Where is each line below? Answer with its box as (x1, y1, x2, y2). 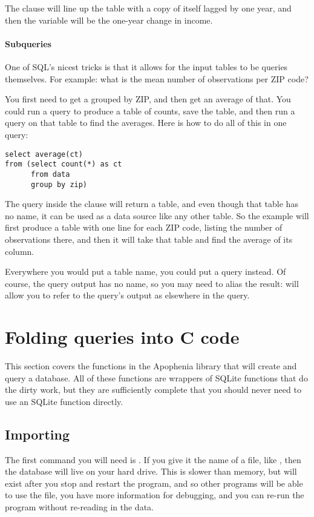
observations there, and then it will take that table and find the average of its (5, 232, 293, 245)
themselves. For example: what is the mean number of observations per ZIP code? (5, 72, 309, 85)
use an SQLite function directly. (5, 395, 123, 407)
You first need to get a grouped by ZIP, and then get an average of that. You (5, 93, 291, 105)
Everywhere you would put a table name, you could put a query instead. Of (5, 265, 286, 278)
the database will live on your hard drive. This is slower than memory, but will (5, 465, 297, 478)
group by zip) (30, 180, 88, 189)
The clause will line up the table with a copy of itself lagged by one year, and (5, 2, 292, 14)
